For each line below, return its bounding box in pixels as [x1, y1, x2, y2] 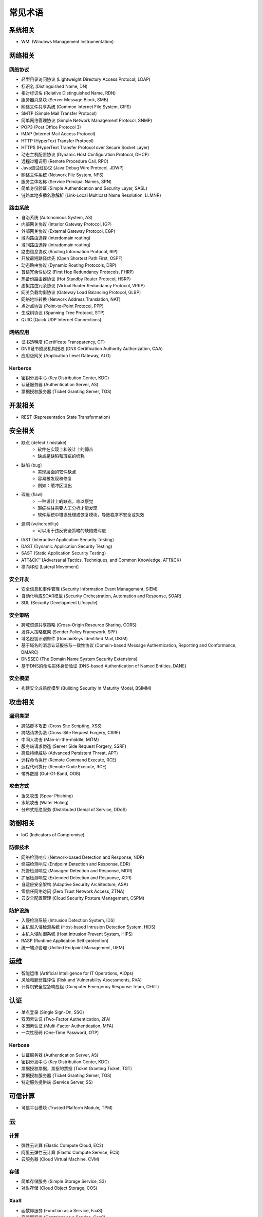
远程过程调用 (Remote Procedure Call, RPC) [21, 158, 109, 164]
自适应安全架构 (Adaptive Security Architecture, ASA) [21, 882, 129, 887]
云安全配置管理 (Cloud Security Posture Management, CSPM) [21, 895, 145, 901]
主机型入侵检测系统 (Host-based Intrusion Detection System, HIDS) [21, 924, 156, 930]
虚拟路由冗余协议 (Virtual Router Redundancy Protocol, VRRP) [21, 282, 145, 288]
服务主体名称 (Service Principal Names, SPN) [21, 179, 112, 184]
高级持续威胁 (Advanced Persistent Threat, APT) [21, 750, 118, 756]
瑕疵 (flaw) [21, 492, 43, 498]
